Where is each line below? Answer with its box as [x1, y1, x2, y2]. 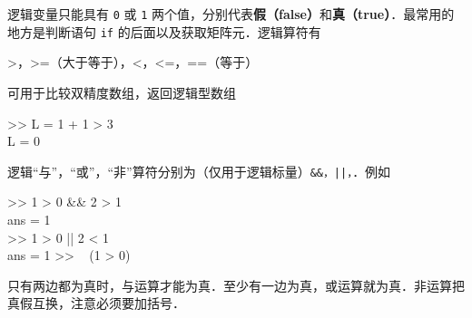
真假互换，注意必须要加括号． [7, 294, 185, 313]
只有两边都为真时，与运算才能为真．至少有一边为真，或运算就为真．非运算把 [7, 275, 465, 294]
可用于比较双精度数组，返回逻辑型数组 [7, 82, 236, 101]
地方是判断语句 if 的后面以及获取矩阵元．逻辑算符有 [7, 22, 321, 41]
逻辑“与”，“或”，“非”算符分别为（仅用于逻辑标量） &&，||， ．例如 [7, 161, 391, 180]
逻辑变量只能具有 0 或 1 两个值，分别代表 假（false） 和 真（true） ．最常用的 [7, 5, 455, 23]
